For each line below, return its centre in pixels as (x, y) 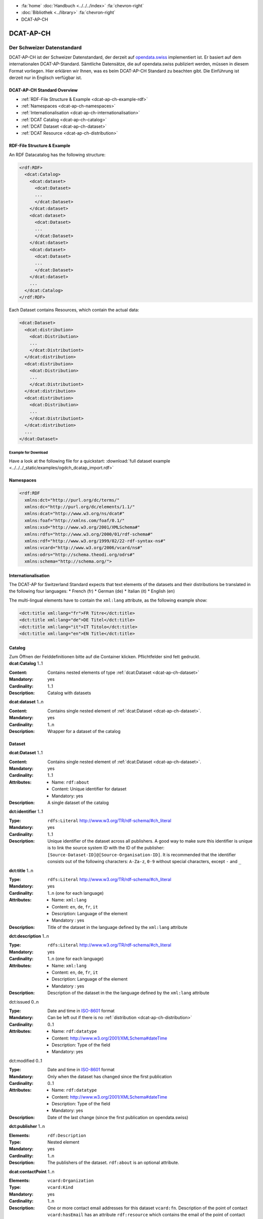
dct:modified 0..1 (26, 1061)
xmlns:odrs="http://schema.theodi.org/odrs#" (80, 554)
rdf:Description (67, 1135)
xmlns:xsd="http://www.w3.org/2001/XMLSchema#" (82, 527)
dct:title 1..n (21, 870)
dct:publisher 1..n (27, 1126)
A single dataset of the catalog (78, 803)
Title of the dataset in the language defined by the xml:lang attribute (117, 927)
